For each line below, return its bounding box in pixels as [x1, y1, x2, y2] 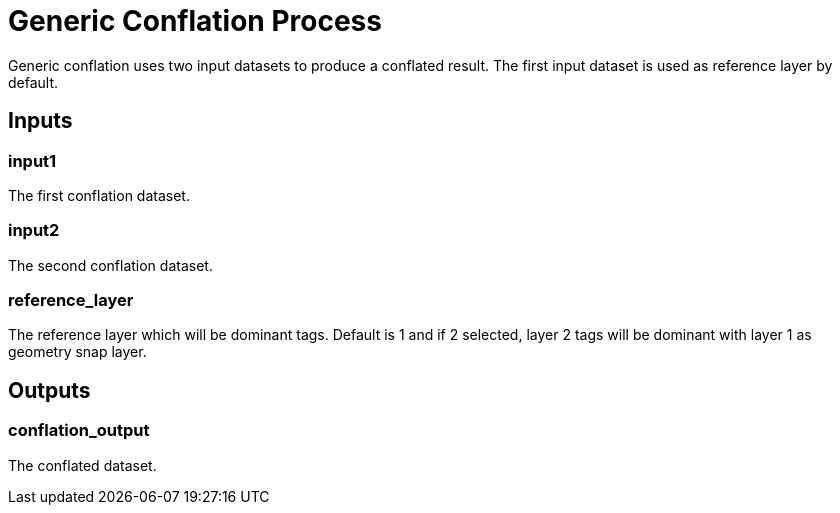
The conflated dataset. [8, 456, 157, 474]
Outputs [8, 377, 91, 403]
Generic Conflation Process [8, 4, 382, 38]
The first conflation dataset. [8, 186, 190, 204]
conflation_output [8, 420, 150, 441]
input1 [8, 150, 57, 171]
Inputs [8, 108, 73, 134]
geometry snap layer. [8, 343, 147, 361]
